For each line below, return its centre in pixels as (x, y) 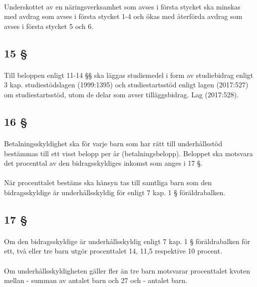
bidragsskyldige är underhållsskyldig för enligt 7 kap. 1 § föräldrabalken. (115, 192)
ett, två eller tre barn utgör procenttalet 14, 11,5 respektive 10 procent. (113, 251)
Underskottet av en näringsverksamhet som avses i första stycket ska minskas (122, 6)
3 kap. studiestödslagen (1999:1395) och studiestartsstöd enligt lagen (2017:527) (126, 85)
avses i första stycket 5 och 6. (49, 26)
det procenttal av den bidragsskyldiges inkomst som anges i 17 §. (103, 163)
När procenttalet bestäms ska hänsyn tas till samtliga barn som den (108, 182)
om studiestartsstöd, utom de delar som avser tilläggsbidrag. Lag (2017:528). (122, 94)
